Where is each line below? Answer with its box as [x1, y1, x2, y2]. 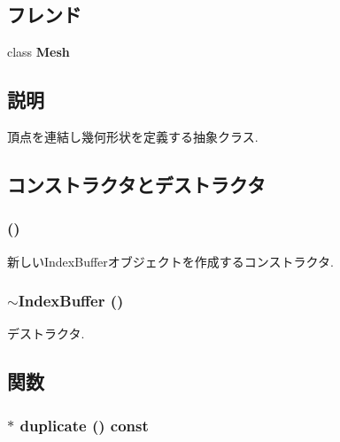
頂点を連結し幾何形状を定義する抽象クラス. [7, 128, 259, 145]
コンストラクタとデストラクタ [7, 170, 266, 198]
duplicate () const [19, 414, 149, 436]
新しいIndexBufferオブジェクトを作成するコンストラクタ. [7, 252, 334, 270]
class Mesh [7, 43, 70, 61]
